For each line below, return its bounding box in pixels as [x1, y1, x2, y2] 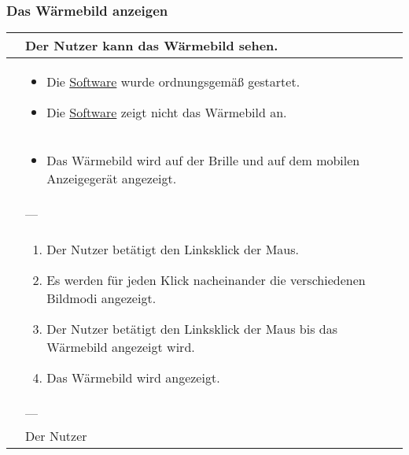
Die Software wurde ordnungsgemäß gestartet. [46, 72, 300, 91]
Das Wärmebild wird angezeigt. [46, 368, 220, 387]
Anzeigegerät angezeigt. [46, 169, 177, 188]
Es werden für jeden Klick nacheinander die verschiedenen [46, 271, 366, 290]
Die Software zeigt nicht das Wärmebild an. [46, 103, 287, 122]
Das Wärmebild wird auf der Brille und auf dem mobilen [46, 151, 360, 170]
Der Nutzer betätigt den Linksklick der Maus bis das [46, 320, 338, 338]
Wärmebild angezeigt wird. [46, 338, 195, 357]
